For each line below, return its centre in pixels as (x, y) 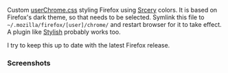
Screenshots (29, 63)
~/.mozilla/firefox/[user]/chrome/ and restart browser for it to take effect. (114, 24)
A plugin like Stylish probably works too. (64, 32)
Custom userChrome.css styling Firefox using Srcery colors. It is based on (112, 10)
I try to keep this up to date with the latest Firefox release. (89, 45)
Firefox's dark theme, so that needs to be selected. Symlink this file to (106, 17)
